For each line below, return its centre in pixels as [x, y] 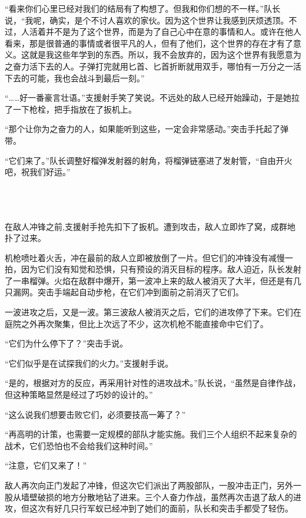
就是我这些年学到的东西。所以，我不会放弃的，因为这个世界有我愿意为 [165, 55]
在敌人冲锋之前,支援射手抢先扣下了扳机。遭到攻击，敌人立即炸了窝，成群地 [150, 226]
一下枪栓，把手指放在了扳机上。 [74, 109]
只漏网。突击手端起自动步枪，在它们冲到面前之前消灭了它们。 [124, 292]
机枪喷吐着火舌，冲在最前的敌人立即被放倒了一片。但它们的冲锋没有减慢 [145, 257]
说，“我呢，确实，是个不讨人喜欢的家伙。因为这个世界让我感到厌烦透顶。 [147, 20]
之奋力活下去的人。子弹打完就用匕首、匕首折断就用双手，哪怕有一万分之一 [149, 66]
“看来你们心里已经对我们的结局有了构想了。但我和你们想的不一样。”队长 [143, 8]
